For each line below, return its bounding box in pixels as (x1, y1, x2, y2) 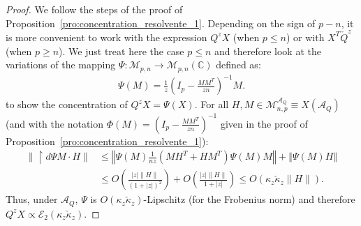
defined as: (216, 57, 261, 72)
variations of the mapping (6, 57, 116, 72)
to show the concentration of (6, 97, 128, 112)
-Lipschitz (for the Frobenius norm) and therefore (143, 192, 355, 206)
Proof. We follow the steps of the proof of (6, 2, 183, 16)
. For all (194, 97, 229, 112)
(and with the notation (6, 116, 104, 130)
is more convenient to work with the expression (6, 29, 207, 44)
